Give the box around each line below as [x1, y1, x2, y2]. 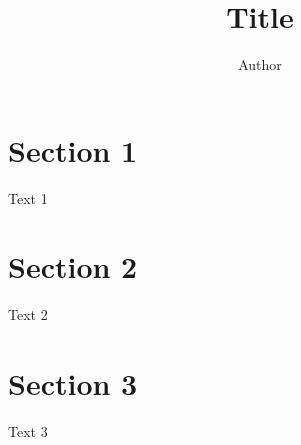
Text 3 [8, 421, 48, 442]
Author [238, 54, 282, 75]
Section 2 [8, 246, 138, 287]
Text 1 [8, 187, 48, 208]
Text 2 [8, 304, 48, 325]
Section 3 [8, 363, 138, 404]
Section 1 [8, 129, 138, 170]
